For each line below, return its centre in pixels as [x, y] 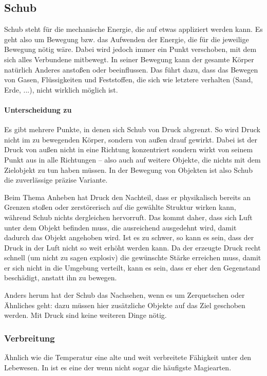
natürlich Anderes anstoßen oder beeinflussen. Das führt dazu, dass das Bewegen [131, 69]
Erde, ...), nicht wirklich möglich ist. [61, 89]
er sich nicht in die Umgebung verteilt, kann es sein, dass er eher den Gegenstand [132, 267]
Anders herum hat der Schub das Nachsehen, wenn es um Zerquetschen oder [125, 295]
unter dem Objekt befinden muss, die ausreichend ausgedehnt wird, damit [120, 227]
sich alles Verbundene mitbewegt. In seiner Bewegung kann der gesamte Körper [129, 59]
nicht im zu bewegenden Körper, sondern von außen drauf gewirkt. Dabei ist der [131, 139]
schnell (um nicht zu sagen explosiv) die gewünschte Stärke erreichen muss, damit [133, 257]
